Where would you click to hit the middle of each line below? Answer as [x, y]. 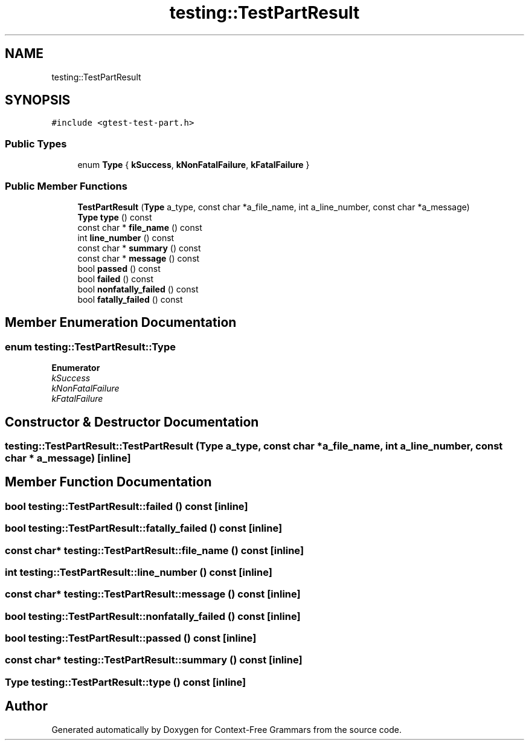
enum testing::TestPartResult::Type [90, 347]
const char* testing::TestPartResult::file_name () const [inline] [155, 550]
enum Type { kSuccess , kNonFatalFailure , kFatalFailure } [194, 165]
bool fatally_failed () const [130, 299]
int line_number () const [126, 237]
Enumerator [76, 368]
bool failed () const [116, 279]
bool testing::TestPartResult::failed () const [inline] [127, 506]
